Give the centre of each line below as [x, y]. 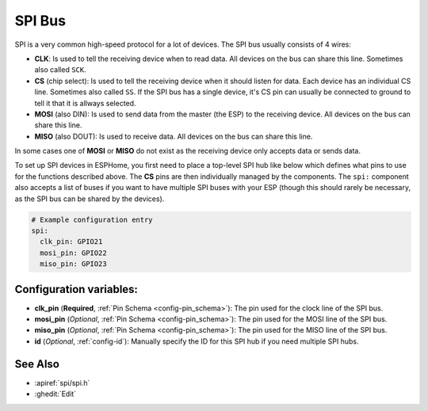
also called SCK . [60, 70]
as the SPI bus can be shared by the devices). [90, 199]
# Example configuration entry [92, 219]
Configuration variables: [76, 289]
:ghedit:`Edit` [55, 394]
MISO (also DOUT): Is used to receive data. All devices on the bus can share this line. [174, 136]
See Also [37, 364]
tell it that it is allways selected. [85, 103]
